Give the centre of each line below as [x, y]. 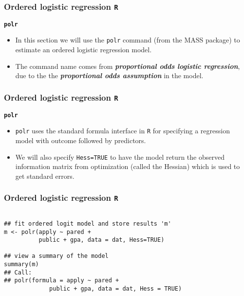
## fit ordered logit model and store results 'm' [88, 223]
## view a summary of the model [56, 256]
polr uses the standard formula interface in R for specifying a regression [122, 131]
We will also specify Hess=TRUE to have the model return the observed [120, 157]
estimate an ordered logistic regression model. [84, 50]
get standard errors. [45, 176]
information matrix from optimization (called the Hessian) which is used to [128, 166]
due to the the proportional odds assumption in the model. [109, 75]
